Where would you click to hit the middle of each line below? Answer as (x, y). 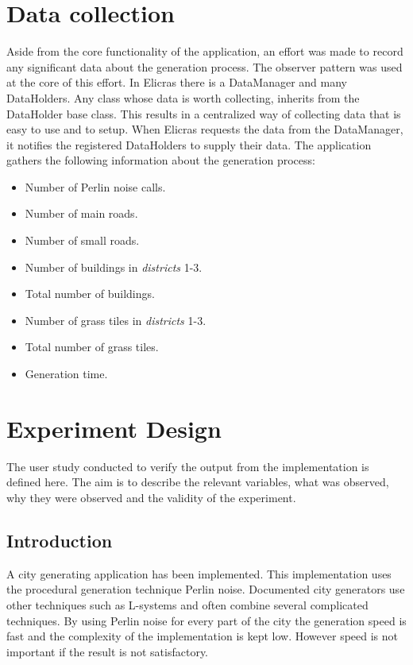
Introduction (60, 540)
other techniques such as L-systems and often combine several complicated (187, 604)
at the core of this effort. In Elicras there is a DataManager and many (177, 82)
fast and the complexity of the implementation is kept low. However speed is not (203, 636)
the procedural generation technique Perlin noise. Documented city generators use (206, 589)
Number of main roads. (81, 213)
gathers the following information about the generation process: (161, 160)
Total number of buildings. (90, 294)
